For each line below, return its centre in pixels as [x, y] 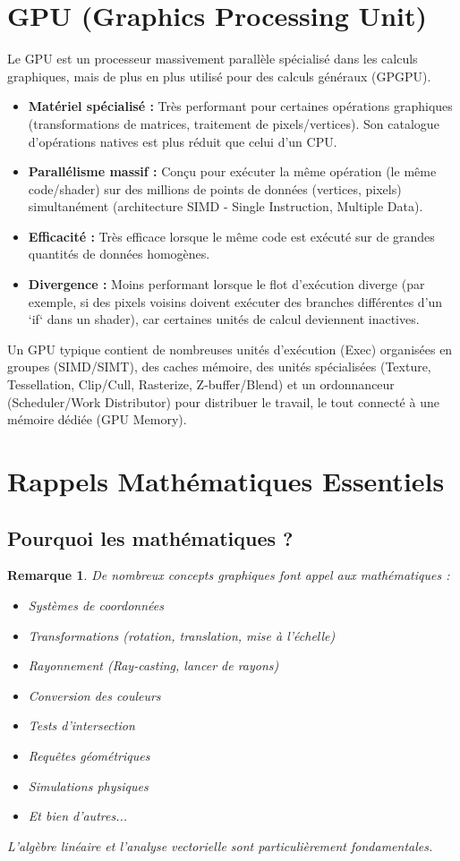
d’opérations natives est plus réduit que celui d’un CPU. [183, 141]
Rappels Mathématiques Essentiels [226, 481]
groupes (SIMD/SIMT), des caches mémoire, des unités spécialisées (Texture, [219, 367]
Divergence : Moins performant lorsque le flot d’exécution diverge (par [226, 284]
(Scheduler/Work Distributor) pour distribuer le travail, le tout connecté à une [223, 401]
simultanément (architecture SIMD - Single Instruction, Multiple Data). [226, 206]
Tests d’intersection [81, 725]
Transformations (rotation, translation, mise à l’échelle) [182, 635]
